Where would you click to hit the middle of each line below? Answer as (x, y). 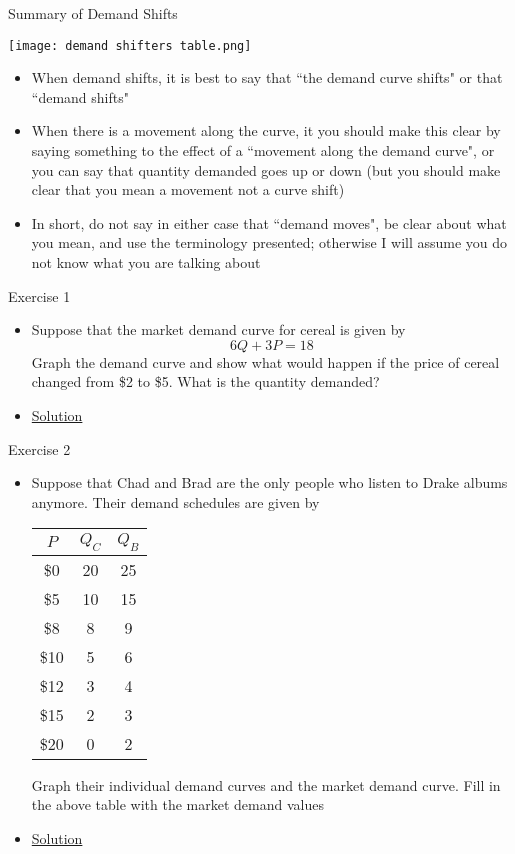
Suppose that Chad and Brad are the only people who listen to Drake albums (269, 482)
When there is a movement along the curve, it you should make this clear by (266, 130)
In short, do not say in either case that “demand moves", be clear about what (269, 222)
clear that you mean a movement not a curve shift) (188, 189)
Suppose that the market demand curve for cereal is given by (218, 329)
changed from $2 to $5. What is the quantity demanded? (205, 381)
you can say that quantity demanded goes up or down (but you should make (266, 169)
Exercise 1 (39, 295)
